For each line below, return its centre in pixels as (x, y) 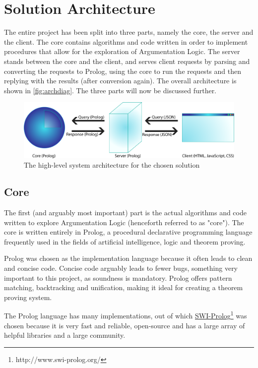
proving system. (28, 297)
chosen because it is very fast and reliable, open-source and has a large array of (125, 325)
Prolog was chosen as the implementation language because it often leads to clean (128, 258)
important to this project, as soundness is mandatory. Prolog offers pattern (118, 277)
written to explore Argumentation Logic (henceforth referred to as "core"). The (124, 222)
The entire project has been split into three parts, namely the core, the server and (129, 32)
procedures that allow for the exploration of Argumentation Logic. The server (122, 51)
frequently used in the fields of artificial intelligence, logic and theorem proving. (125, 241)
